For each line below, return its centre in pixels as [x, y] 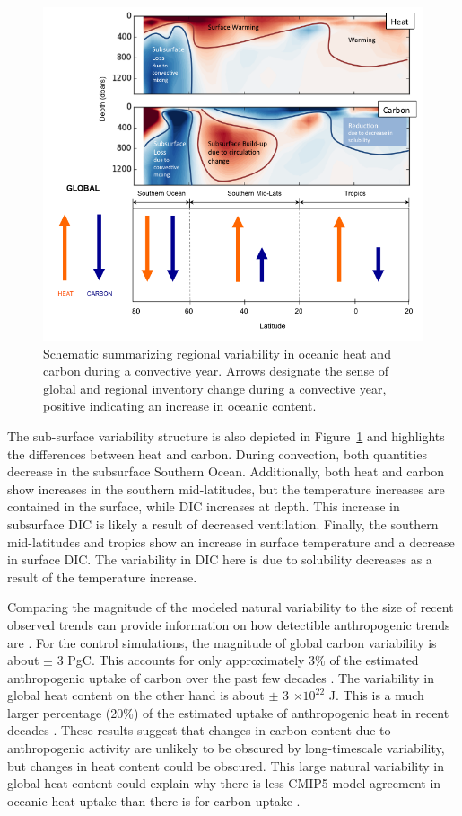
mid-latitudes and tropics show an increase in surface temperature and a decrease [231, 541]
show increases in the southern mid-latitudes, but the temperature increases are [226, 488]
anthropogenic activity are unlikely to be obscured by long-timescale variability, [226, 748]
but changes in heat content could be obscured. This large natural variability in [226, 765]
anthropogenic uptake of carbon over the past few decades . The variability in [221, 677]
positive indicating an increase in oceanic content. [180, 406]
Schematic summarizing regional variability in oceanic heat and [217, 353]
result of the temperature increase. [102, 577]
